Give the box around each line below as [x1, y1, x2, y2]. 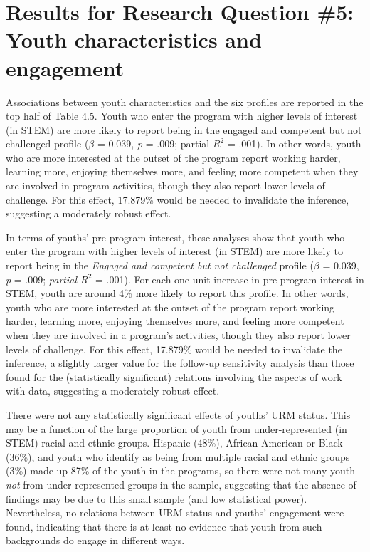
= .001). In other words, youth [227, 136, 361, 151]
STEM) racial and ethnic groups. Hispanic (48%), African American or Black [6, 435, 343, 450]
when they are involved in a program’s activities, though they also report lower [6, 328, 351, 342]
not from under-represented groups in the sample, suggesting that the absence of [6, 477, 356, 491]
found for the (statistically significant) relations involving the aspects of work [6, 369, 342, 384]
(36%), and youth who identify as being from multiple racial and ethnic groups [6, 449, 350, 464]
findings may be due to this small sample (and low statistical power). [6, 491, 307, 506]
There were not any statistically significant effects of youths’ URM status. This [6, 407, 351, 422]
